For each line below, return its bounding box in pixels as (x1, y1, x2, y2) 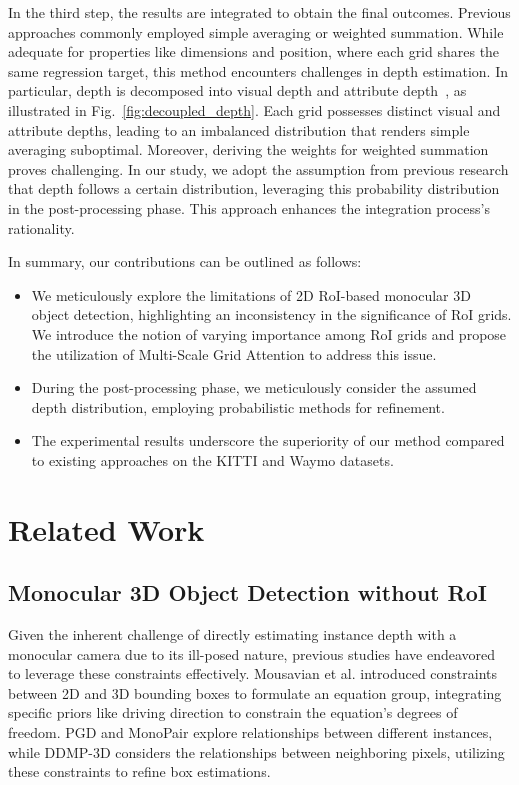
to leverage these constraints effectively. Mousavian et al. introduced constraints (8, 663, 498, 684)
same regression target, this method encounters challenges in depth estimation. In (8, 60, 508, 81)
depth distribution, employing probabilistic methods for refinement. (31, 396, 445, 417)
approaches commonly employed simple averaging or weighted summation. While (8, 21, 504, 42)
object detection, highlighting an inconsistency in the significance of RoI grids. (31, 304, 512, 325)
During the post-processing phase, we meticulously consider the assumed (31, 377, 477, 398)
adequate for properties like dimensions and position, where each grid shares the (8, 41, 500, 62)
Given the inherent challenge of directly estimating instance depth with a (8, 624, 457, 645)
